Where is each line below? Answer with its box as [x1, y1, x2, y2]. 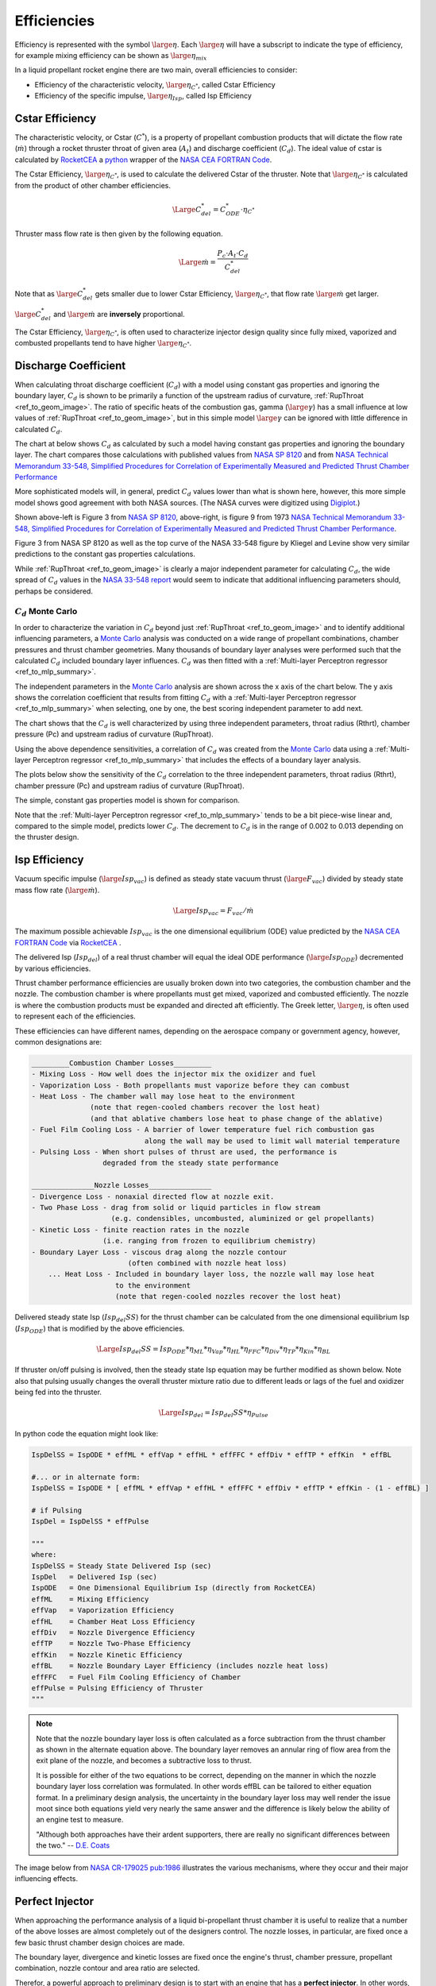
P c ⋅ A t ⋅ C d [217, 249, 249, 260]
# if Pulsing [31, 1505, 83, 1515]
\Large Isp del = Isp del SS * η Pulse [158, 1408, 269, 1419]
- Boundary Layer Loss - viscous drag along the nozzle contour [31, 1247, 287, 1257]
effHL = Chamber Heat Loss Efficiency [31, 1617, 195, 1626]
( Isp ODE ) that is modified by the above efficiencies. [14, 1323, 185, 1335]
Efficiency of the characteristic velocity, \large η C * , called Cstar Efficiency [34, 79, 276, 91]
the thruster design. [14, 833, 79, 842]
